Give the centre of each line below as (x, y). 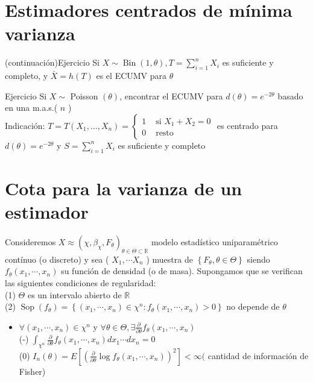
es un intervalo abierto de (74, 294)
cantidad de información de (258, 355)
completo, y (27, 76)
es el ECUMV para (131, 76)
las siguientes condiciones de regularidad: (81, 282)
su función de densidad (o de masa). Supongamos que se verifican (182, 271)
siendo (258, 259)
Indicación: (25, 125)
